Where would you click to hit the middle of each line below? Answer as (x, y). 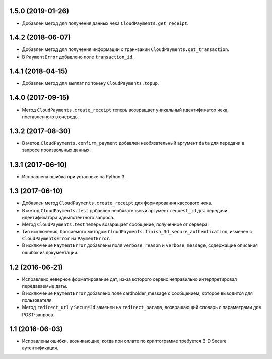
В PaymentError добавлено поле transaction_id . (78, 57)
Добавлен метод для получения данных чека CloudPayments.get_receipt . (105, 23)
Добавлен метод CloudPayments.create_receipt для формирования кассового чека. (117, 203)
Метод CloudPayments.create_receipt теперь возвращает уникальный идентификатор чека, (125, 110)
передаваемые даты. (45, 286)
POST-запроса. (38, 314)
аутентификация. (40, 348)
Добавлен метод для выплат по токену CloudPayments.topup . (90, 83)
